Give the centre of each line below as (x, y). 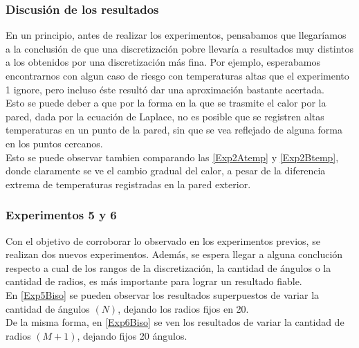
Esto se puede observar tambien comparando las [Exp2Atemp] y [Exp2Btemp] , (172, 157)
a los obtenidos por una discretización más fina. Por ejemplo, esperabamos (163, 62)
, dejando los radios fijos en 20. (183, 308)
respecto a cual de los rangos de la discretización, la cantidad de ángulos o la (168, 267)
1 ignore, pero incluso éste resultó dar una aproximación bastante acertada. (165, 89)
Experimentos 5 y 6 (61, 215)
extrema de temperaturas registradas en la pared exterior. (128, 184)
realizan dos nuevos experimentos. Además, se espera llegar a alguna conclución (174, 254)
